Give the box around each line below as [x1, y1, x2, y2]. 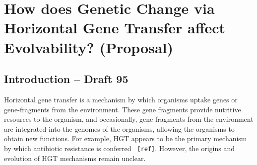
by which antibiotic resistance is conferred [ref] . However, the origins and [4, 143, 235, 153]
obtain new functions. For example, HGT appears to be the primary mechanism [4, 133, 247, 144]
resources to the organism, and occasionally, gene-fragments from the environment [4, 114, 254, 124]
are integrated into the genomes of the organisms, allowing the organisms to [4, 123, 235, 134]
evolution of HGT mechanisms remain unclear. [4, 153, 146, 163]
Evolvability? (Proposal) [4, 37, 173, 57]
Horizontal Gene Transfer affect [4, 17, 226, 38]
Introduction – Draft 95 [4, 71, 128, 86]
